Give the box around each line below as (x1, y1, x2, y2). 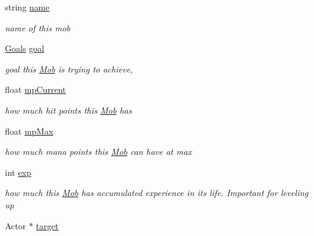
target (36, 219, 59, 232)
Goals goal (5, 42, 44, 55)
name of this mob (5, 21, 71, 34)
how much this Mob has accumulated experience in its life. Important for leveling (5, 186, 308, 199)
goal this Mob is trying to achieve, (5, 62, 133, 75)
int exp (5, 165, 31, 178)
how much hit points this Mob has (5, 103, 132, 116)
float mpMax (5, 124, 53, 137)
